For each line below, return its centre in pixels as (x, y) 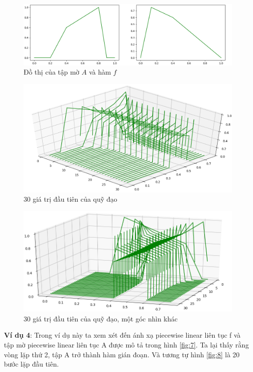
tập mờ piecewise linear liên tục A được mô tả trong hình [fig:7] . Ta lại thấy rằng (126, 344)
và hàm (100, 72)
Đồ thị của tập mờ (52, 72)
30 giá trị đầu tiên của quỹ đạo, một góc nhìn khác (101, 318)
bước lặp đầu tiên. (31, 364)
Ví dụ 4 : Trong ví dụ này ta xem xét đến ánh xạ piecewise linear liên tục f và (122, 335)
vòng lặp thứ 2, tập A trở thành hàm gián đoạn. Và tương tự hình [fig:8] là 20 (122, 354)
